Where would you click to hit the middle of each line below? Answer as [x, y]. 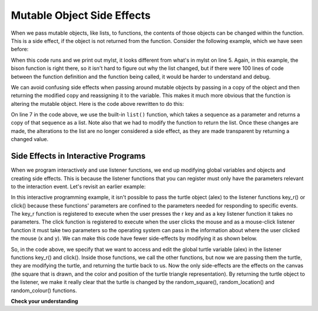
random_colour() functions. [44, 290]
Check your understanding [44, 301]
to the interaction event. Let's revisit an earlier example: [78, 186]
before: [20, 49]
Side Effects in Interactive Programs [78, 156]
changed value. [30, 139]
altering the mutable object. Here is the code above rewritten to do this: [97, 103]
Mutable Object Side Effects [81, 15]
